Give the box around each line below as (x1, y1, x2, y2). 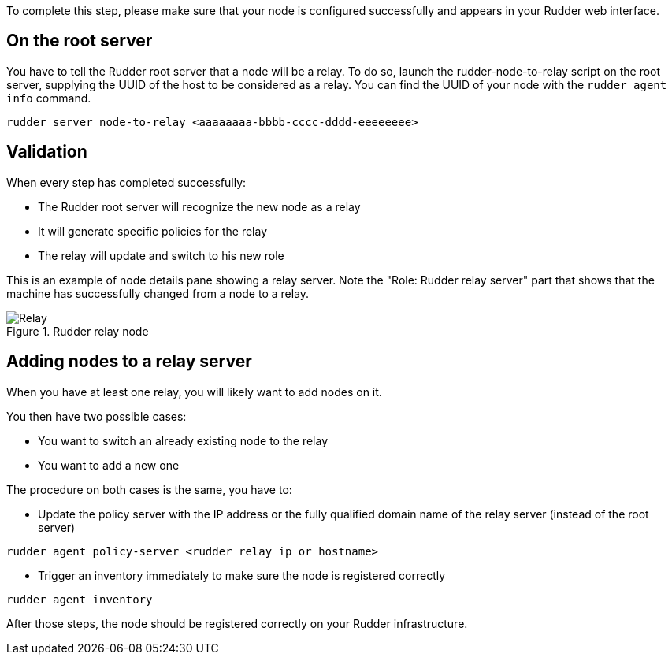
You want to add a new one (38, 458, 180, 472)
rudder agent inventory (6, 592, 153, 606)
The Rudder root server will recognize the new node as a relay (38, 199, 361, 214)
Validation (6, 142, 87, 162)
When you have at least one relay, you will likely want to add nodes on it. (6, 384, 382, 399)
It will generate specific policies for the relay (38, 224, 267, 238)
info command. (6, 91, 91, 105)
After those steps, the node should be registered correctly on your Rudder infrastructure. (6, 616, 468, 630)
